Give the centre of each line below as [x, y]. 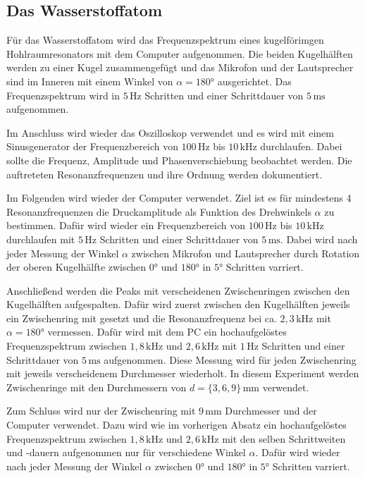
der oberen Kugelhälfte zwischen [76, 267]
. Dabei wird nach [319, 239]
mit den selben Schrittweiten [284, 438]
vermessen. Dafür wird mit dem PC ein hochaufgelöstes [167, 332]
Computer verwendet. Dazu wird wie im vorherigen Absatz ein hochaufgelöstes [177, 425]
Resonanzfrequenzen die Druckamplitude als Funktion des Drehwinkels [159, 211]
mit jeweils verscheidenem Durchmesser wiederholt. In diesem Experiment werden [183, 373]
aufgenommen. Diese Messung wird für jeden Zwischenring [230, 359]
